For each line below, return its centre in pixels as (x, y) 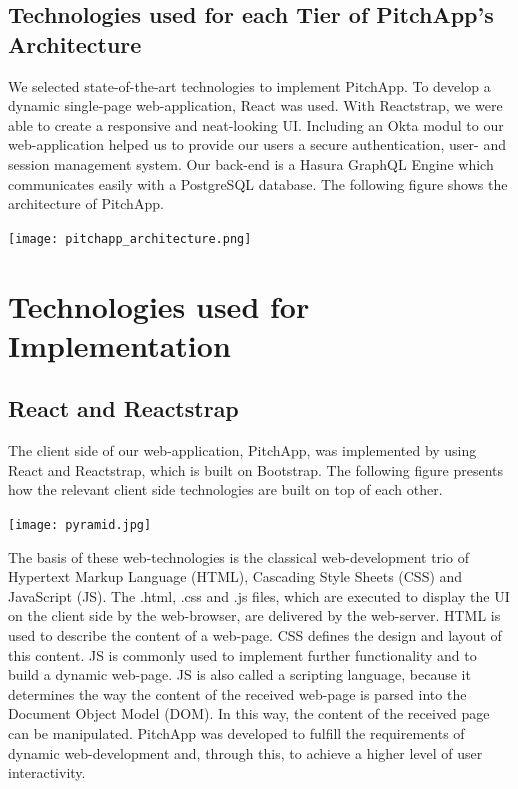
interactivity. (47, 772)
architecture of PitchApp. (86, 203)
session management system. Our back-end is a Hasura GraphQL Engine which (251, 163)
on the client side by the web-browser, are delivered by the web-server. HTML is (254, 615)
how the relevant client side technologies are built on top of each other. (225, 489)
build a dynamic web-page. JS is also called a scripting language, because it (239, 674)
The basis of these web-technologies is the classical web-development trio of (238, 556)
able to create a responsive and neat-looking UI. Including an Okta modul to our (256, 124)
